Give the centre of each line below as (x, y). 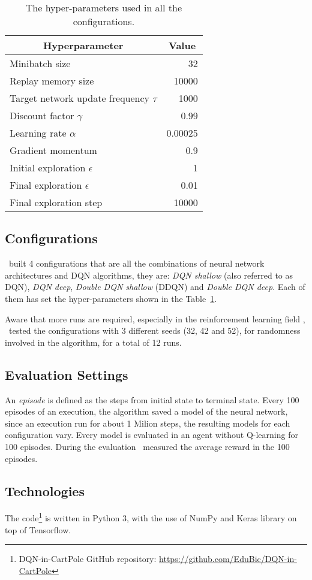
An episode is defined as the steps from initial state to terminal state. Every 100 (152, 399)
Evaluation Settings (67, 374)
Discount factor (42, 115)
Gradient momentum (53, 150)
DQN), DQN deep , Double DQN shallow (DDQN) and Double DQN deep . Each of (155, 287)
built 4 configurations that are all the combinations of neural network (136, 263)
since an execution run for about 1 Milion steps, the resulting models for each (148, 423)
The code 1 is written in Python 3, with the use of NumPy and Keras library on (151, 517)
